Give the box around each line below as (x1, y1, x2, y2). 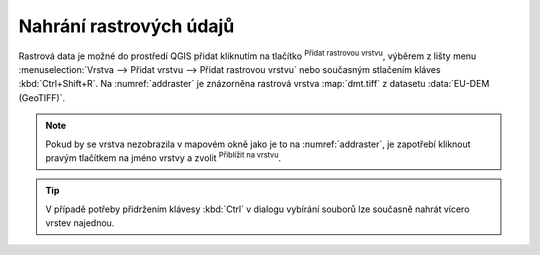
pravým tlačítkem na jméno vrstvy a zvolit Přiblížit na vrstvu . (45, 150, 282, 164)
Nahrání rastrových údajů (18, 15, 235, 37)
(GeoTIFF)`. (18, 91, 65, 104)
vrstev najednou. (45, 217, 115, 229)
